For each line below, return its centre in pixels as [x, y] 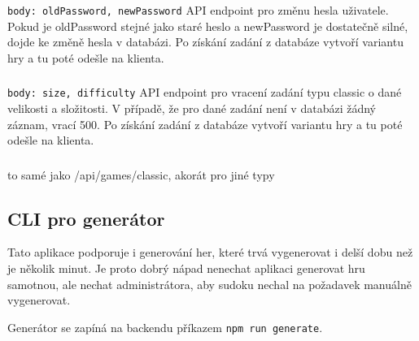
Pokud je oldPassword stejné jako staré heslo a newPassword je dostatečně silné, [208, 26]
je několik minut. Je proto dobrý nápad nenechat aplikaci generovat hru [186, 268]
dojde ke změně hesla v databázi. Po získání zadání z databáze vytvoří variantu [205, 42]
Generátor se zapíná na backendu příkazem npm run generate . [165, 327]
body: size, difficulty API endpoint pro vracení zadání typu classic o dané [205, 92]
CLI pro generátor [86, 218]
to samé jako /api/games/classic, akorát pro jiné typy [141, 174]
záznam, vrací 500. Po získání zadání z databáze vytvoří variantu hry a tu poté [205, 124]
